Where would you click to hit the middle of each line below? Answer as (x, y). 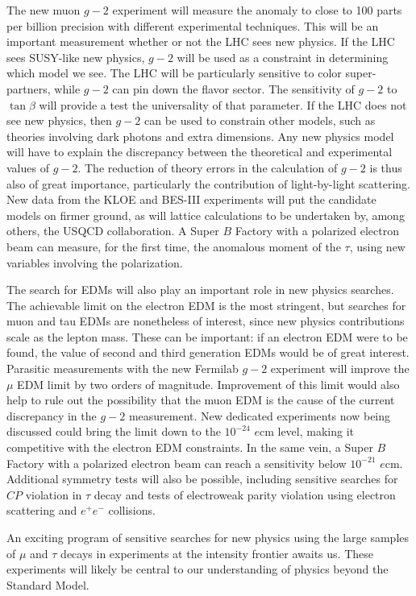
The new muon (44, 10)
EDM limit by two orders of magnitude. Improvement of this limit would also (208, 384)
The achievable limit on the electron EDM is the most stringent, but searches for (206, 305)
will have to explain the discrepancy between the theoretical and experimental (200, 152)
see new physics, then (59, 120)
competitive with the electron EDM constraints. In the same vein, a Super (190, 447)
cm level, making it (307, 431)
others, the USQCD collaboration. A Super (113, 231)
